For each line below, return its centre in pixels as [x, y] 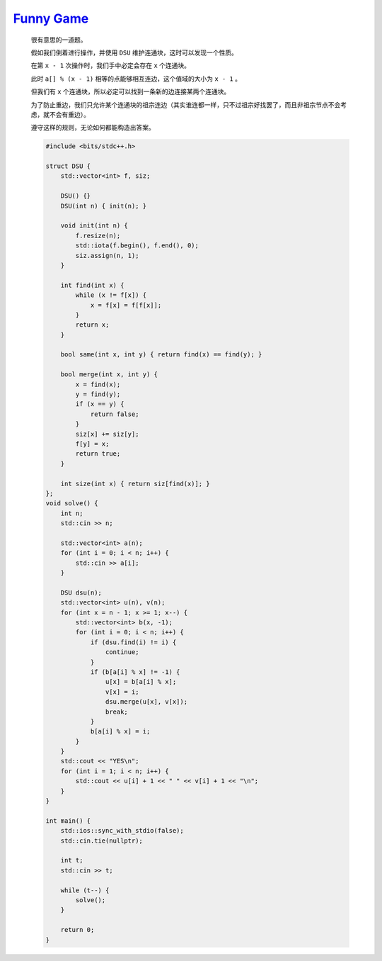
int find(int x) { [92, 285]
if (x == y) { [100, 404]
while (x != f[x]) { [111, 295]
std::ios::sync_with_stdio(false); [122, 831]
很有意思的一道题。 [59, 40]
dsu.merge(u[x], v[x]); [146, 702]
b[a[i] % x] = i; [120, 731]
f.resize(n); [98, 235]
